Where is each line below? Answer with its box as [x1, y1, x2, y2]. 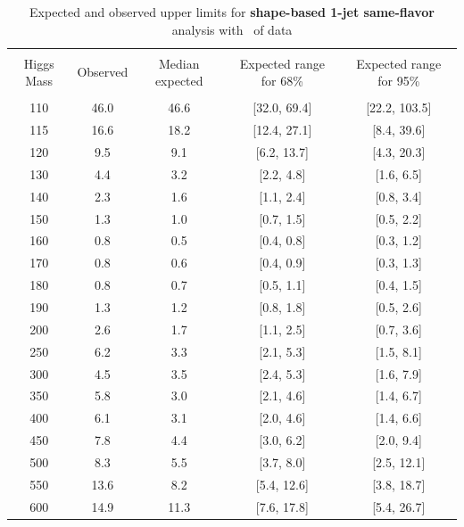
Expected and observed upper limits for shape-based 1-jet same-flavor [29, 3, 435, 21]
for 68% [261, 71, 303, 90]
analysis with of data [171, 20, 293, 38]
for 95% [377, 71, 420, 90]
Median [158, 54, 200, 72]
